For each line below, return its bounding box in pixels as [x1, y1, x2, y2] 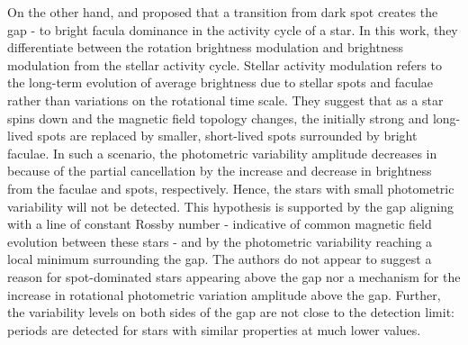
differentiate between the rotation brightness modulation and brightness [7, 38, 403, 57]
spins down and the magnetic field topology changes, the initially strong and [7, 108, 429, 127]
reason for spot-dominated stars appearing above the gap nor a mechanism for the [7, 267, 461, 286]
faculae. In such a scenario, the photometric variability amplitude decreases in [7, 143, 437, 162]
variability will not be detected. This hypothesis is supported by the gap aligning [7, 196, 454, 215]
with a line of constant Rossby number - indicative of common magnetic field [7, 214, 432, 233]
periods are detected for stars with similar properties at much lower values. [7, 320, 421, 339]
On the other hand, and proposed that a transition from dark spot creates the [7, 3, 438, 21]
